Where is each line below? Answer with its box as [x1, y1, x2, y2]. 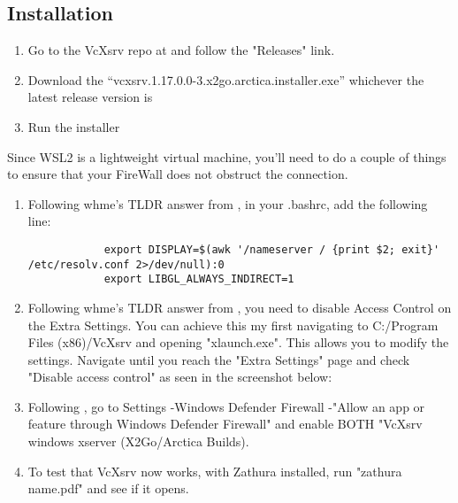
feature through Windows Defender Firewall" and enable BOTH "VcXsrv [27, 414, 423, 433]
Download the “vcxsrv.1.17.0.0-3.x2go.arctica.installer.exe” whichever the [27, 70, 424, 89]
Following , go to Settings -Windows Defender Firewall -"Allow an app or [27, 397, 425, 415]
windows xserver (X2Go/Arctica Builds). [27, 432, 249, 451]
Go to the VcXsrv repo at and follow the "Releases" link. [27, 41, 335, 59]
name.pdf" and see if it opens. [27, 479, 189, 498]
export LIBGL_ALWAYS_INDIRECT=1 [103, 273, 294, 286]
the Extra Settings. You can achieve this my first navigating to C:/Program [27, 315, 439, 334]
